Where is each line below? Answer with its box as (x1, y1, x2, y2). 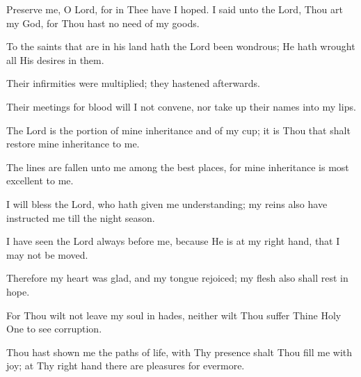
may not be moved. (6, 247, 88, 262)
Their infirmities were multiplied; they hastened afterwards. (6, 76, 260, 90)
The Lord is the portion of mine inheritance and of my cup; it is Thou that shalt (6, 122, 351, 137)
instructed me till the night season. (6, 210, 155, 225)
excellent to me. (6, 173, 74, 188)
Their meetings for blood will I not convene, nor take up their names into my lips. (6, 99, 356, 113)
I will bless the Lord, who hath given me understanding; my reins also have (6, 196, 328, 211)
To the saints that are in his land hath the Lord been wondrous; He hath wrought (6, 39, 355, 54)
